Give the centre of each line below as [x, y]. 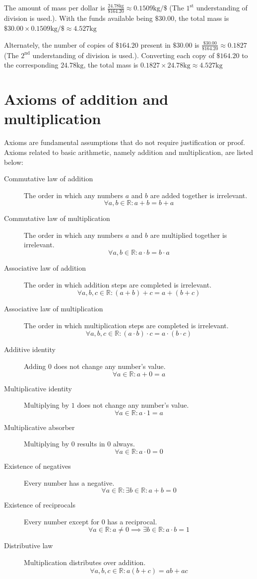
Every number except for [62, 521]
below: [14, 162]
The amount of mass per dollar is [55, 7]
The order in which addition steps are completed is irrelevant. [118, 284]
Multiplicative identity [38, 388]
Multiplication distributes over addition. [85, 562]
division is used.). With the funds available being [78, 18]
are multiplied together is [189, 235]
